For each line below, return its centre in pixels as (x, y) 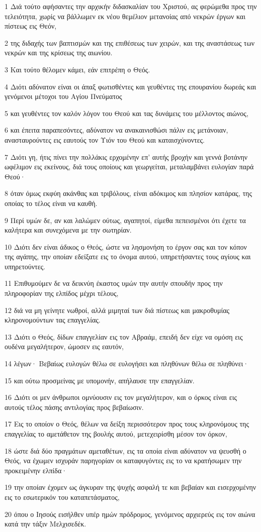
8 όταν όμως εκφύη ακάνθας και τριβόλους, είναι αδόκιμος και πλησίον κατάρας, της (128, 193)
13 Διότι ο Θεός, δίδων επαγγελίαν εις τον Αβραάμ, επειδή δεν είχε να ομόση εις (124, 336)
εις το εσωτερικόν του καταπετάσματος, (62, 497)
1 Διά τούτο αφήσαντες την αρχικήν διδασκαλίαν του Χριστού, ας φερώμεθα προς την (131, 6)
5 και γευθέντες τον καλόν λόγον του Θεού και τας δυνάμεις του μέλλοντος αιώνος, (126, 113)
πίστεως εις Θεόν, (31, 26)
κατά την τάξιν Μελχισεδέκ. (46, 524)
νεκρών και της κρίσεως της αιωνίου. (59, 52)
